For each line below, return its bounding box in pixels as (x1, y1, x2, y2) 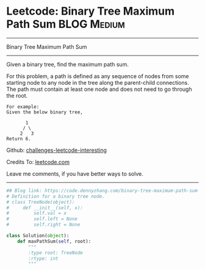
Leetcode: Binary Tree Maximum (6, 4, 175, 18)
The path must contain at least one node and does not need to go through (6, 85, 192, 93)
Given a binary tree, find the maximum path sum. (6, 60, 129, 68)
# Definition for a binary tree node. (6, 193, 105, 199)
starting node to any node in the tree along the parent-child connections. (6, 79, 189, 86)
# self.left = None (6, 216, 78, 222)
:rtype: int (28, 255, 59, 262)
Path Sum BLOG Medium (6, 17, 125, 31)
